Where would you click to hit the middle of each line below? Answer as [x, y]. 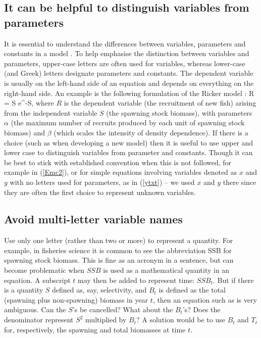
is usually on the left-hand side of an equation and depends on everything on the [129, 83]
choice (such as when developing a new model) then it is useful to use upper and [129, 142]
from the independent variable [51, 112]
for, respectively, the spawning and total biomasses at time [95, 329]
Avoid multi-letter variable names [93, 219]
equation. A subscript [37, 280]
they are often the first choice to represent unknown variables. [100, 192]
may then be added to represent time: [136, 280]
